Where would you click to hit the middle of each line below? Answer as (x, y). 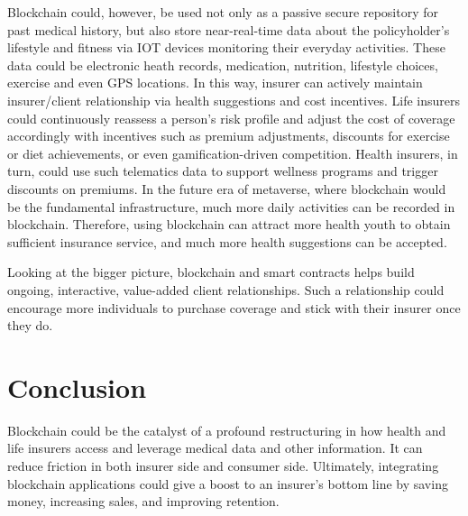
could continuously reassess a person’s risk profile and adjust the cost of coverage (231, 118)
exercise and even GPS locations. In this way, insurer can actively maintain (215, 83)
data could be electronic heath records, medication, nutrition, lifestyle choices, (223, 64)
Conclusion (77, 387)
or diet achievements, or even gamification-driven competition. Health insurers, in (233, 153)
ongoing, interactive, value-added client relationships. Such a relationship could (226, 289)
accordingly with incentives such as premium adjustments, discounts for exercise (229, 136)
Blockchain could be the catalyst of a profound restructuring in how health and (227, 430)
